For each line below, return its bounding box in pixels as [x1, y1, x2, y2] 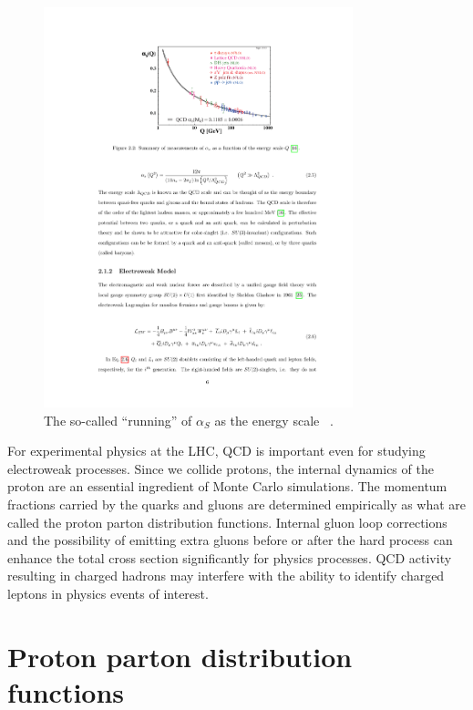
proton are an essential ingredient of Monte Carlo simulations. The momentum [7, 477, 447, 496]
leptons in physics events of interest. [7, 584, 209, 603]
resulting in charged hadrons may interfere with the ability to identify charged [7, 566, 445, 585]
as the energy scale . [214, 410, 334, 429]
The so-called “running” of [44, 410, 192, 429]
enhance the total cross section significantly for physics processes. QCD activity [7, 548, 452, 567]
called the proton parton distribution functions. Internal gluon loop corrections [7, 512, 447, 531]
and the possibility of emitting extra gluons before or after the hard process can [7, 530, 453, 550]
